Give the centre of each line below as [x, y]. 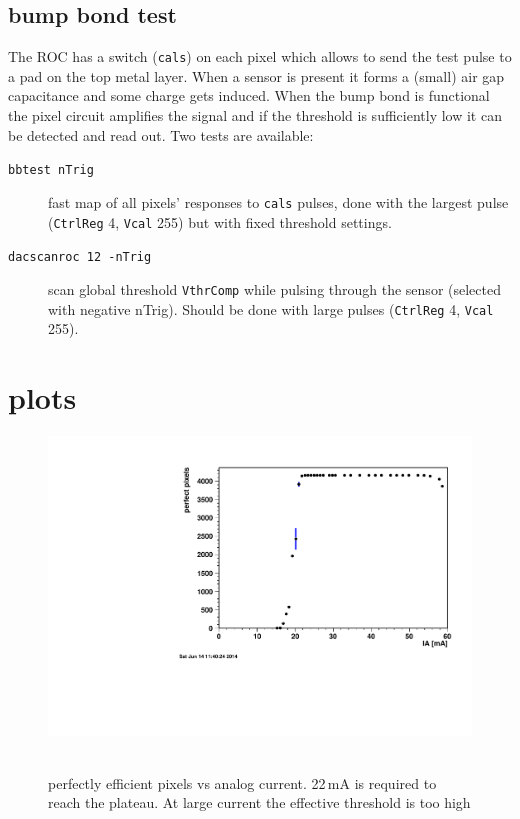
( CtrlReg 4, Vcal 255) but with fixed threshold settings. [220, 221]
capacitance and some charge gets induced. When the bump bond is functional [249, 95]
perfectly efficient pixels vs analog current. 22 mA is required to [242, 782]
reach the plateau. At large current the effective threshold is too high [259, 802]
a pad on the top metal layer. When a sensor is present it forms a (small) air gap [256, 75]
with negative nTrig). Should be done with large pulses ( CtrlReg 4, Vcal [271, 308]
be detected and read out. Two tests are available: [161, 134]
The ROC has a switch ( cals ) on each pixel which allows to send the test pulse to [260, 56]
